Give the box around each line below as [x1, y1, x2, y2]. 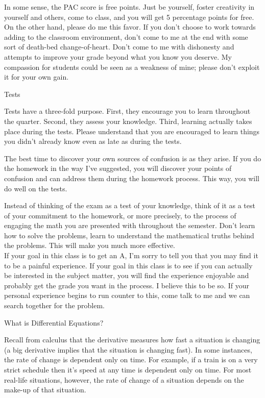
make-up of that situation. [4, 384, 86, 395]
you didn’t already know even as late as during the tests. [4, 136, 182, 146]
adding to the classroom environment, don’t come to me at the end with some [4, 31, 248, 42]
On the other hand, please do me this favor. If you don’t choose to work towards [4, 21, 256, 32]
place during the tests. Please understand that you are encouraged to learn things [4, 126, 260, 136]
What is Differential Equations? [4, 317, 104, 328]
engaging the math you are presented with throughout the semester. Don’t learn [4, 220, 255, 231]
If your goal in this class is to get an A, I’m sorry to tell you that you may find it [4, 250, 258, 261]
